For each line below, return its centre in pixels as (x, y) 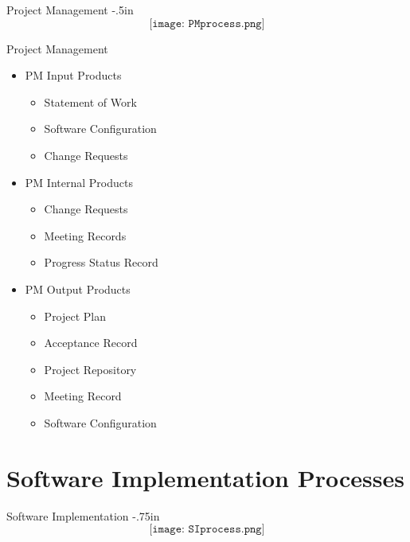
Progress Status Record (101, 262)
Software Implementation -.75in (83, 515)
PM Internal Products (79, 182)
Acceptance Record (91, 343)
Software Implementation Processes (205, 477)
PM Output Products (78, 289)
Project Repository (90, 369)
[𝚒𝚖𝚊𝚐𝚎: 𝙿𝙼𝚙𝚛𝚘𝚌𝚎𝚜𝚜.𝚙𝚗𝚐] (207, 23)
